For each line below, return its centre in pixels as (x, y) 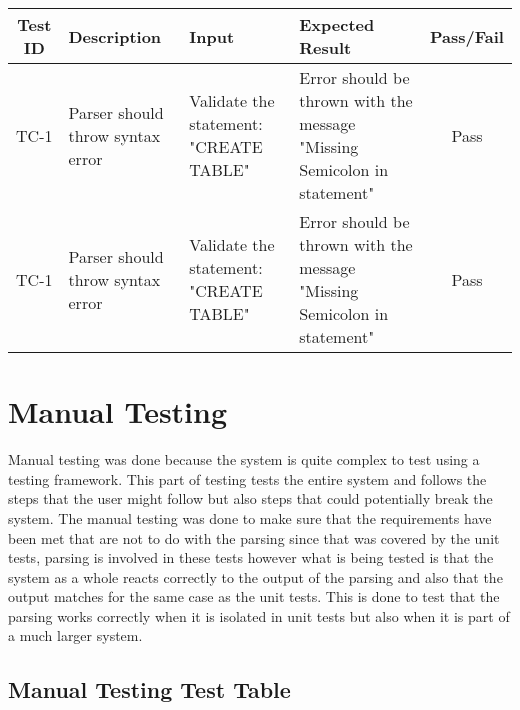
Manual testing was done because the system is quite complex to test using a (244, 459)
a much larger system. (75, 635)
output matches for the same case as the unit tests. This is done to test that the (254, 596)
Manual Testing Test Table (149, 689)
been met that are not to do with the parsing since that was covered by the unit (254, 537)
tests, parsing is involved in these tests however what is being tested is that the (251, 557)
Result (325, 47)
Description (115, 36)
